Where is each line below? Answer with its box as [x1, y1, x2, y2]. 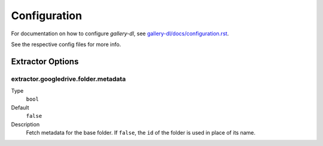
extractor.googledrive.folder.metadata [11, 75, 126, 83]
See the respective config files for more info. [11, 41, 121, 48]
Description [11, 120, 40, 128]
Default [11, 104, 29, 111]
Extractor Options [11, 56, 79, 66]
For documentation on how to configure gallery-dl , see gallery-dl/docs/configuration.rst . [11, 30, 229, 37]
